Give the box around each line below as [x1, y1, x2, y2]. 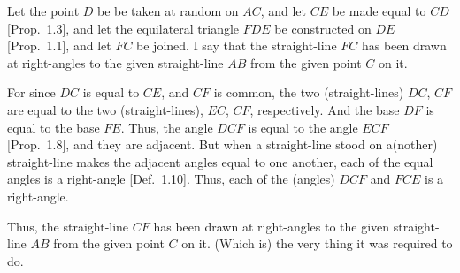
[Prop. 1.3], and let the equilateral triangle [7, 19, 240, 37]
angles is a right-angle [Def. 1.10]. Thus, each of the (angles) [7, 170, 335, 188]
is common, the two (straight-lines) [213, 83, 404, 102]
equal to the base [7, 118, 100, 136]
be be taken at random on [97, 2, 239, 19]
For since [7, 83, 56, 102]
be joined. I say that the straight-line [136, 36, 337, 55]
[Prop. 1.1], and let [7, 36, 111, 55]
